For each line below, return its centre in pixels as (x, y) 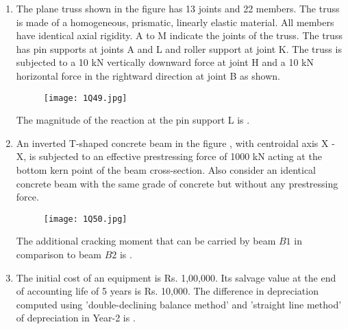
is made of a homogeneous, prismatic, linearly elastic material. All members (175, 22)
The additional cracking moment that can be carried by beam (146, 241)
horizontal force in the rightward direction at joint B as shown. (148, 75)
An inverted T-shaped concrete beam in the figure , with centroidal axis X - (175, 143)
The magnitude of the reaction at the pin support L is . (133, 120)
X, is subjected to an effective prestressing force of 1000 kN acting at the (169, 156)
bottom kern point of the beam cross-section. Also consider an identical (166, 170)
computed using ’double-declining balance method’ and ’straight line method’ (179, 304)
